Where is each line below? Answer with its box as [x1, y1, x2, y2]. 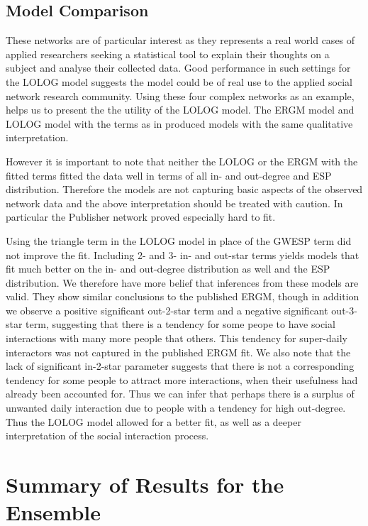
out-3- [331, 302, 357, 317]
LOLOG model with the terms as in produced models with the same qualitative [6, 116, 353, 131]
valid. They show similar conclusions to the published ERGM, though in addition [6, 289, 359, 304]
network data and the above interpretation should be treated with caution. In [6, 195, 343, 210]
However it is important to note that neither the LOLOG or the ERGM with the [6, 153, 358, 168]
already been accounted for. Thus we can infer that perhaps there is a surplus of [6, 386, 355, 401]
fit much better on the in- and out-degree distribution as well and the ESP [6, 261, 330, 276]
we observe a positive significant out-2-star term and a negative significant [6, 302, 328, 317]
